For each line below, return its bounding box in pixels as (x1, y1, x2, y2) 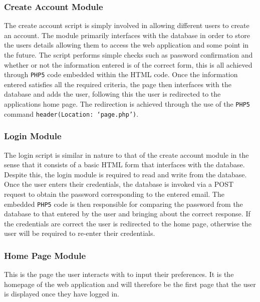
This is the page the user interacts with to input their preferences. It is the (4, 269, 234, 279)
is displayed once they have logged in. (4, 288, 119, 299)
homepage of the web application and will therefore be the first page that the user (4, 278, 256, 289)
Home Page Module (4, 249, 86, 261)
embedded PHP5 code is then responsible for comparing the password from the (4, 198, 243, 209)
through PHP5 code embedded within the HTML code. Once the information (4, 69, 238, 80)
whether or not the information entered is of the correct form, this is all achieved (4, 59, 252, 70)
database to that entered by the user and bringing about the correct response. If (4, 208, 250, 219)
